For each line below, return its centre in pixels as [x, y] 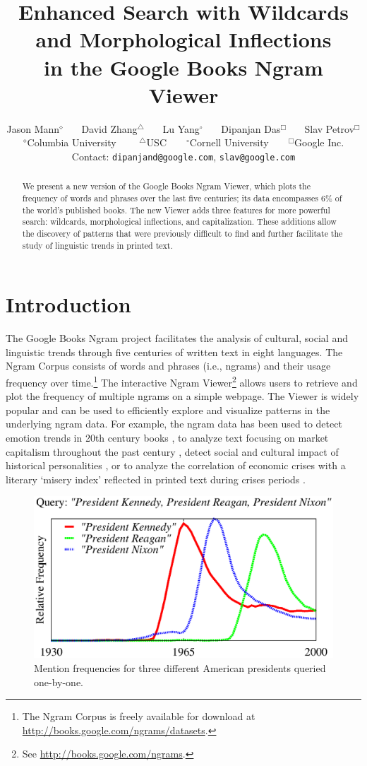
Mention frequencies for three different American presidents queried [180, 667]
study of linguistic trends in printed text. [97, 245]
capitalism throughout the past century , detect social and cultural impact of [172, 451]
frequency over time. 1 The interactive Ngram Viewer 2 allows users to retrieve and [182, 381]
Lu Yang [181, 128]
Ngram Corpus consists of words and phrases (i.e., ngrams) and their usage [168, 366]
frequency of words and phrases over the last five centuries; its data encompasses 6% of [182, 198]
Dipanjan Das [251, 128]
